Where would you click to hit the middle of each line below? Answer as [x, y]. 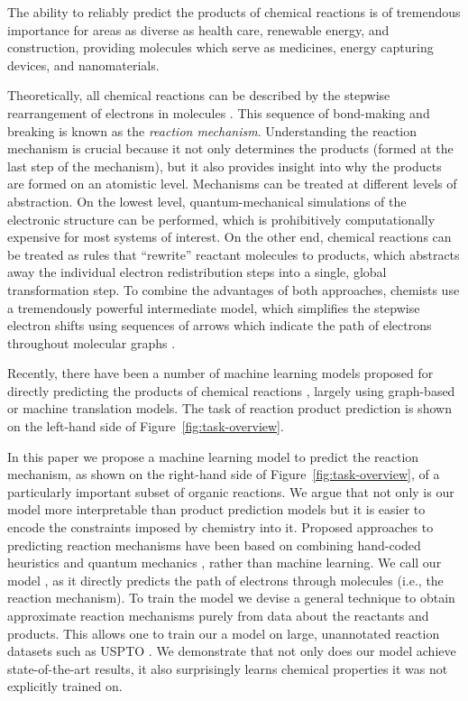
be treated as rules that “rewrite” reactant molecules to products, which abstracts [234, 254]
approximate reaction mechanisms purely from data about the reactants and [218, 615]
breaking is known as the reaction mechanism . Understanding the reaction [212, 130]
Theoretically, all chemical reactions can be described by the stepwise [199, 95]
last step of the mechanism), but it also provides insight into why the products [225, 166]
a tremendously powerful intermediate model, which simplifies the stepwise [214, 307]
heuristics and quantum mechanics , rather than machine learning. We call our [225, 563]
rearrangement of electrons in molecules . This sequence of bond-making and [219, 112]
